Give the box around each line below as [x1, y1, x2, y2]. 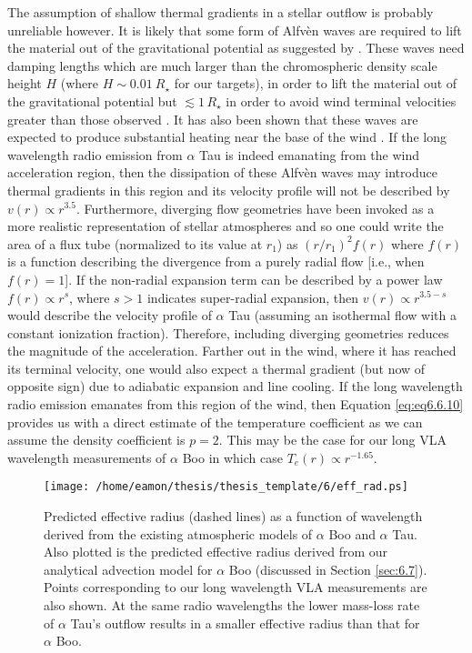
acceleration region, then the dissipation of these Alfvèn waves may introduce [7, 163, 437, 182]
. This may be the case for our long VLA [218, 430, 447, 449]
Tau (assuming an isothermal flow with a [228, 306, 457, 325]
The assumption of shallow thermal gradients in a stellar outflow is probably [7, 3, 434, 21]
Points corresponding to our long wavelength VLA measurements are [44, 578, 427, 597]
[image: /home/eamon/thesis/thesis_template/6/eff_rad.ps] [44, 480, 408, 494]
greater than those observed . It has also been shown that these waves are [7, 109, 418, 128]
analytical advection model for [44, 559, 213, 578]
